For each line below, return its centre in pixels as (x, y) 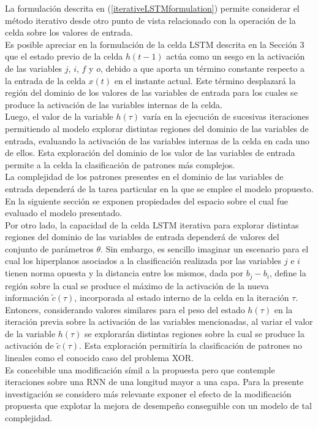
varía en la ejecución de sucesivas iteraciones (226, 116)
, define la (288, 273)
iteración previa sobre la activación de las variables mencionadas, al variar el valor (159, 321)
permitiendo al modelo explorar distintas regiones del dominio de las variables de (157, 128)
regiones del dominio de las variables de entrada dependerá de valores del (142, 237)
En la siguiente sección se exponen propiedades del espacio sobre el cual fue (146, 200)
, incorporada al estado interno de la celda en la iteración (182, 298)
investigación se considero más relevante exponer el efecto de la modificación (148, 393)
